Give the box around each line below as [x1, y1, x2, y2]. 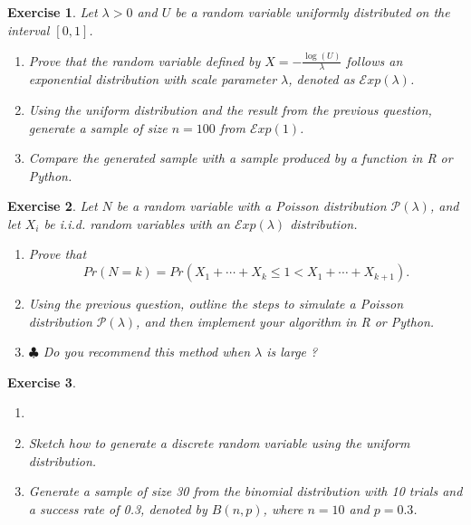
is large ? [266, 342, 318, 361]
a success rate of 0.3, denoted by [28, 499, 207, 518]
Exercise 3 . [7, 372, 76, 391]
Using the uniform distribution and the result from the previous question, [28, 100, 432, 119]
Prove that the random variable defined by [28, 51, 261, 70]
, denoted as [288, 70, 355, 89]
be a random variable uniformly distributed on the [175, 3, 450, 21]
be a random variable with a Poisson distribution [116, 196, 387, 215]
